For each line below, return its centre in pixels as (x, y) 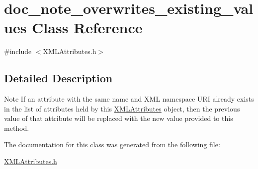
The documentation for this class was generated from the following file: (112, 144)
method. (17, 128)
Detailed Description (58, 78)
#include (18, 51)
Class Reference (87, 28)
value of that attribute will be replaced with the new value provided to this (119, 118)
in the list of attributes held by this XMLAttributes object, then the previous (122, 108)
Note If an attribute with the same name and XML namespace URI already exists (129, 99)
